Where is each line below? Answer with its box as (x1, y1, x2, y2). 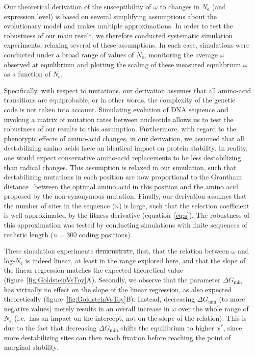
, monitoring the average (144, 49, 218, 59)
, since (223, 323, 242, 332)
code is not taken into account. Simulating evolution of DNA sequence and (4, 104, 229, 114)
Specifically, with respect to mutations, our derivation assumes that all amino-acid (4, 85, 251, 95)
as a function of (4, 69, 51, 79)
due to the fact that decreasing (4, 323, 97, 332)
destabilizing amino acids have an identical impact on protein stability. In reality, (4, 143, 248, 153)
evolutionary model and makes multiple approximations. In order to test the (4, 21, 233, 31)
